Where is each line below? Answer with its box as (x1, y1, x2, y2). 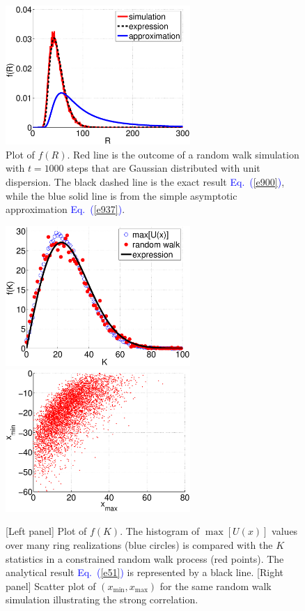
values (272, 524, 298, 538)
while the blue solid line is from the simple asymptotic (6, 188, 237, 203)
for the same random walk (159, 578, 272, 593)
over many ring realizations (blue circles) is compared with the (6, 538, 273, 552)
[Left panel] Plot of (6, 524, 87, 538)
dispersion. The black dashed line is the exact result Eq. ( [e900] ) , (6, 174, 285, 189)
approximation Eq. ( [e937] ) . (6, 202, 125, 216)
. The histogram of (120, 524, 200, 538)
